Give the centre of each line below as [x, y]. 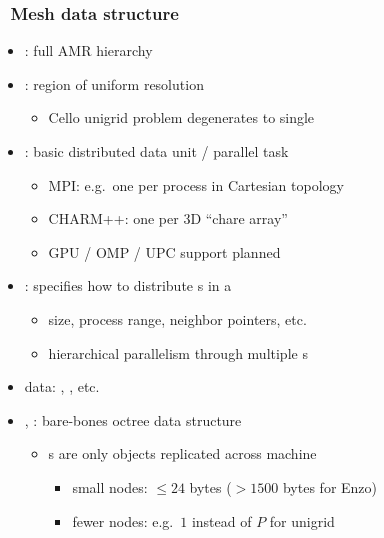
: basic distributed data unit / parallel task [156, 151]
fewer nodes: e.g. [123, 520]
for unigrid [302, 520]
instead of [221, 520]
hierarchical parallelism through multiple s [178, 352]
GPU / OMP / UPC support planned [164, 251]
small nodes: [110, 486]
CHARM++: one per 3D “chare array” [168, 218]
